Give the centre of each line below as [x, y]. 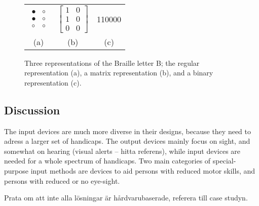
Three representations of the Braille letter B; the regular [112, 63]
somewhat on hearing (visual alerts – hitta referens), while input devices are [122, 151]
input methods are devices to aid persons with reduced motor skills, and [143, 170]
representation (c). [53, 82]
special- [224, 161]
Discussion [32, 110]
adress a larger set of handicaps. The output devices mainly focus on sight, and [127, 141]
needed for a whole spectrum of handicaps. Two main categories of [107, 161]
